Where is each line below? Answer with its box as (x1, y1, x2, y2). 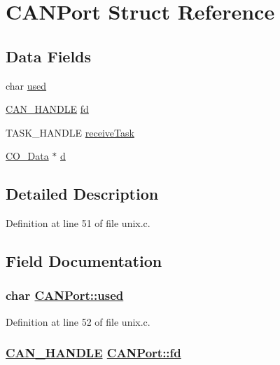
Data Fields (6, 45, 92, 67)
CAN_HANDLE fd (6, 102, 89, 116)
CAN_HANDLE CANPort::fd (6, 344, 181, 361)
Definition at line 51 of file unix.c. (6, 216, 150, 230)
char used (6, 78, 47, 92)
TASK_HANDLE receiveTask (6, 125, 134, 139)
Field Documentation (6, 250, 162, 272)
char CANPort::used (6, 287, 124, 304)
